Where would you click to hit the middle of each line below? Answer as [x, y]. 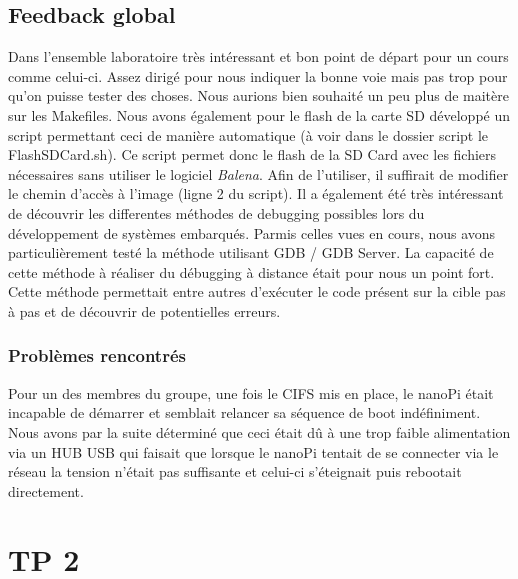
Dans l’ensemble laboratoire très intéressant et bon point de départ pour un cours [258, 56]
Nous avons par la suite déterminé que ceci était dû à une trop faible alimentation [259, 431]
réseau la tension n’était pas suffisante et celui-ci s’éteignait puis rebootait [235, 471]
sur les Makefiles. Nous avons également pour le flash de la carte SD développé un [259, 114]
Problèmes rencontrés [97, 355]
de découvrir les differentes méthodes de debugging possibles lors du [216, 212]
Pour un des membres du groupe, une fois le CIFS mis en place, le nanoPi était [251, 392]
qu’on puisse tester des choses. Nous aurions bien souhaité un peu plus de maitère [258, 95]
